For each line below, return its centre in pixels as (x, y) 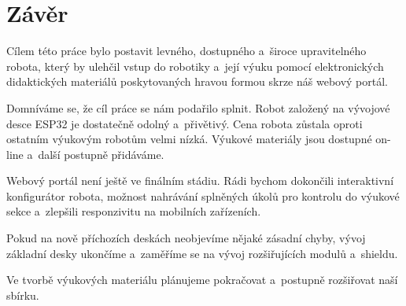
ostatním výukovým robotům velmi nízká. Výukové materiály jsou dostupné (189, 139)
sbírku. (23, 295)
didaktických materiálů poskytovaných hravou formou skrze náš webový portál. (197, 81)
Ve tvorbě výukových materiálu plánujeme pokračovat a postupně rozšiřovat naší (202, 280)
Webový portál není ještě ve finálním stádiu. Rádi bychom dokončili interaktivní (200, 181)
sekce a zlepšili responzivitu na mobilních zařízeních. (134, 211)
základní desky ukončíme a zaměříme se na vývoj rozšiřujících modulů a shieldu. (202, 253)
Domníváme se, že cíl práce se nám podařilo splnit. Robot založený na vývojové (198, 107)
